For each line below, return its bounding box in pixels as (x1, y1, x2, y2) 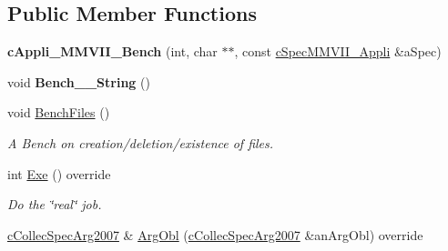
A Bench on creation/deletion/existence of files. (7, 133, 274, 152)
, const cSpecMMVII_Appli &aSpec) (234, 42, 442, 61)
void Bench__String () (7, 72, 150, 91)
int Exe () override (7, 164, 111, 183)
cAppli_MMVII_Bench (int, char (7, 42, 218, 61)
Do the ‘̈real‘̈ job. (7, 195, 102, 214)
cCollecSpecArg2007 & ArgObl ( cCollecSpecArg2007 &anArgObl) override (7, 225, 423, 244)
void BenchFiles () (7, 103, 110, 122)
